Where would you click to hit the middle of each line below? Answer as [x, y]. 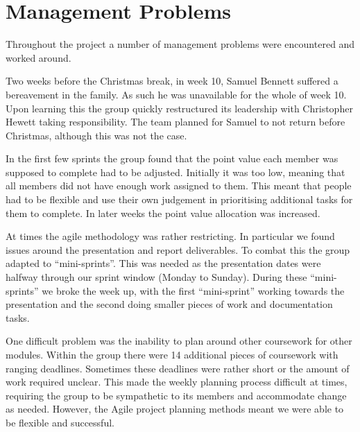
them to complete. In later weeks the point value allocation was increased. [163, 213]
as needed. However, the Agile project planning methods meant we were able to [175, 409]
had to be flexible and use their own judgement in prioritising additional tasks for [179, 199]
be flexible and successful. [60, 422]
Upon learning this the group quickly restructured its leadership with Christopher [179, 108]
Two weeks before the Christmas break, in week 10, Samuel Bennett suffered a [172, 81]
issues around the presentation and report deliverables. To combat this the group [178, 249]
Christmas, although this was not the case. [96, 135]
